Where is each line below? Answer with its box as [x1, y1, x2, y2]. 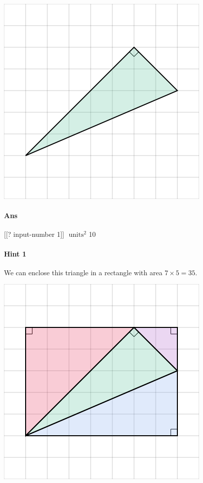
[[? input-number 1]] [4, 229, 65, 239]
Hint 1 [4, 248, 27, 258]
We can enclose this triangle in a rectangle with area [4, 267, 163, 277]
